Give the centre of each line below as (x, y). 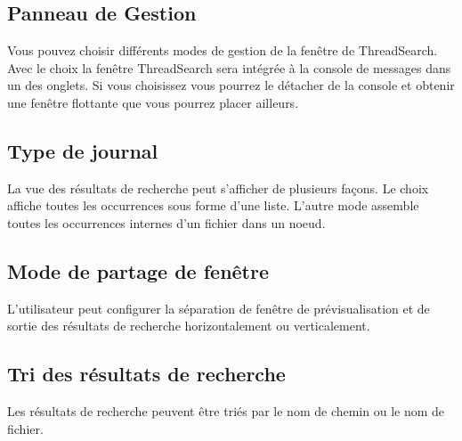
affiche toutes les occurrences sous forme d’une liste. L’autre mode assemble (213, 205)
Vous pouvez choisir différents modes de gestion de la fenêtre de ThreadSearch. (223, 50)
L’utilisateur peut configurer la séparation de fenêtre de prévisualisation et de (219, 308)
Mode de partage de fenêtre (138, 270)
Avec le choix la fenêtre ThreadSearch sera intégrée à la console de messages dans (229, 67)
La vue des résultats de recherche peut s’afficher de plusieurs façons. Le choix (218, 188)
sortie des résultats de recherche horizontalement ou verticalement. (189, 326)
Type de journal (83, 150)
